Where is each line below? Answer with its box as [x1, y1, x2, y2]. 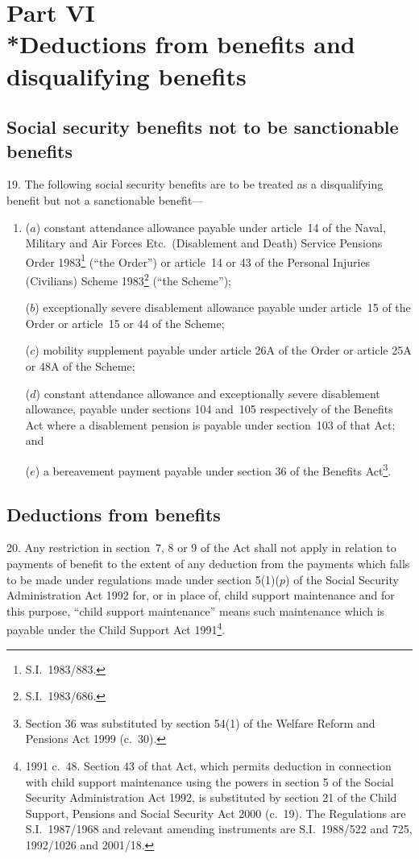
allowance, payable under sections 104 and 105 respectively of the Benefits [25, 400, 393, 417]
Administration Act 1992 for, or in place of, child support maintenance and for [6, 587, 395, 604]
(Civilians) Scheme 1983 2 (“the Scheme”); [25, 269, 231, 288]
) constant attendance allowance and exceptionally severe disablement [35, 384, 380, 401]
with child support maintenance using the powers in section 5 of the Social [25, 773, 394, 790]
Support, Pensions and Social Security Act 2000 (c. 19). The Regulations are [25, 804, 406, 821]
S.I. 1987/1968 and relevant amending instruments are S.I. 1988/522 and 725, [25, 820, 413, 837]
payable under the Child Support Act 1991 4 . [6, 619, 226, 638]
